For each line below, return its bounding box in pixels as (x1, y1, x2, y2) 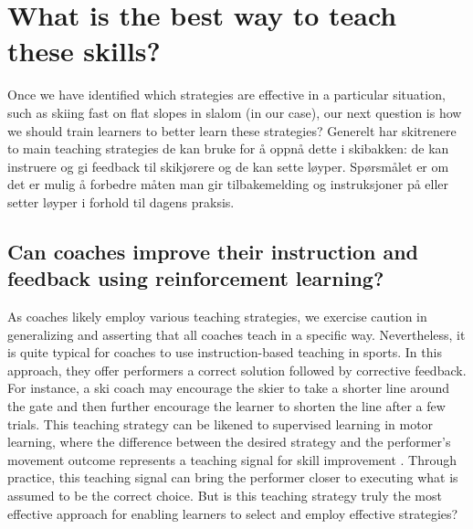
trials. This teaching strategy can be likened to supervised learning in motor (7, 414, 434, 433)
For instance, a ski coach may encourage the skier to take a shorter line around (7, 378, 450, 397)
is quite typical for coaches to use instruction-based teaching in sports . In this (7, 343, 442, 362)
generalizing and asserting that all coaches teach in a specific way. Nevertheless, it (7, 324, 466, 344)
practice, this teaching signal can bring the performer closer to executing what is (7, 468, 458, 487)
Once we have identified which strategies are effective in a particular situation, (7, 85, 446, 104)
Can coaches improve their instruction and (7, 237, 419, 265)
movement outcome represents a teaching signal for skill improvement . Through (7, 450, 457, 469)
